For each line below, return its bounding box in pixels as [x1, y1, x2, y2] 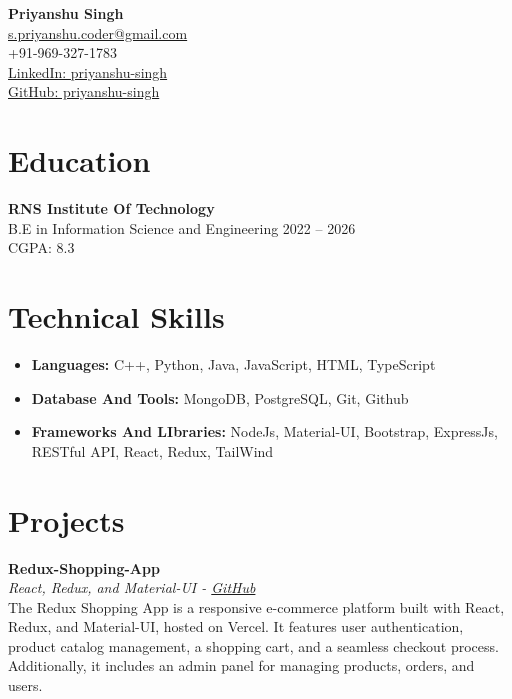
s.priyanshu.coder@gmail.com [8, 22, 188, 43]
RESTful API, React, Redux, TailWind [31, 440, 274, 461]
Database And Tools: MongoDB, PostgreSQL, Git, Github [31, 387, 409, 408]
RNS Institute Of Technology [8, 198, 215, 219]
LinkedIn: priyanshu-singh [8, 61, 168, 82]
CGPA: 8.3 [8, 237, 75, 258]
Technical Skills [8, 296, 225, 337]
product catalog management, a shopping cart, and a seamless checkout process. [8, 635, 499, 656]
